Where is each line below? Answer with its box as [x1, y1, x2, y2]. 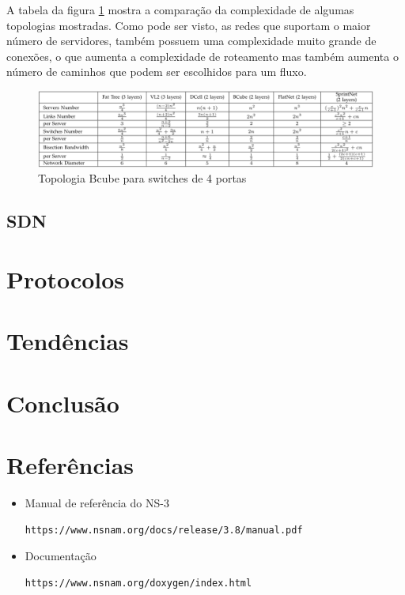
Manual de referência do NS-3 [25, 495, 169, 511]
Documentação [25, 548, 97, 564]
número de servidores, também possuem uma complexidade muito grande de [6, 32, 377, 49]
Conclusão [6, 386, 119, 419]
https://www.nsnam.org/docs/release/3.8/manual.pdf [25, 524, 303, 536]
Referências [6, 449, 134, 481]
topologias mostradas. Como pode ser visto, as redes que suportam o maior [6, 17, 371, 33]
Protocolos [6, 263, 125, 296]
